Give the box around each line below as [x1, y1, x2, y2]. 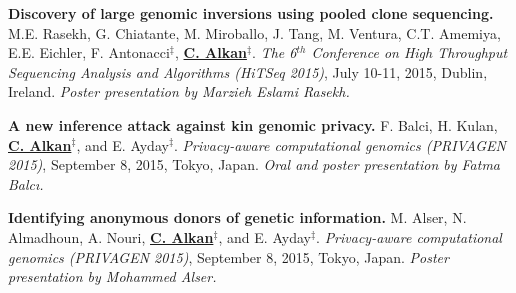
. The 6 [252, 42, 297, 63]
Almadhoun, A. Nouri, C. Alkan [8, 226, 214, 247]
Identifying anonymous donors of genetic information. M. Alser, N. [8, 207, 467, 228]
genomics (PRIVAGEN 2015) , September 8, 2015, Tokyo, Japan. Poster [8, 246, 449, 267]
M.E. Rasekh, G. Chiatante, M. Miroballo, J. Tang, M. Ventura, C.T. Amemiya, [8, 22, 501, 43]
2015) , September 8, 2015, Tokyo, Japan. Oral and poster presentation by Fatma [8, 154, 501, 175]
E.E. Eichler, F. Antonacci [8, 42, 170, 63]
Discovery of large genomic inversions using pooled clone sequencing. [8, 3, 494, 23]
